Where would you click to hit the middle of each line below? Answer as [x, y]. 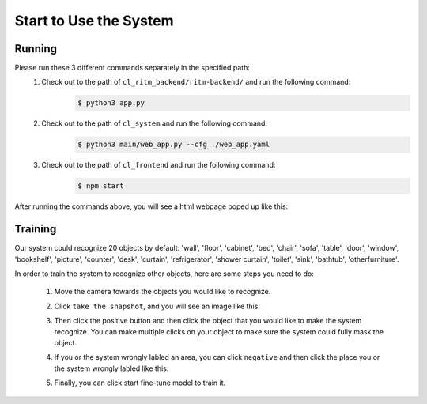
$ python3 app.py [111, 103]
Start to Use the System [94, 21]
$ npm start [101, 186]
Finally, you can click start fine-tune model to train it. [140, 383]
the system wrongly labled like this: [111, 368]
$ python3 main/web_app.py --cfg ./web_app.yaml [174, 145]
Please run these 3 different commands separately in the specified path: [132, 68]
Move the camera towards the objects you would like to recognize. [162, 292]
